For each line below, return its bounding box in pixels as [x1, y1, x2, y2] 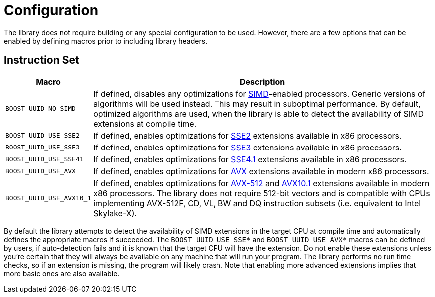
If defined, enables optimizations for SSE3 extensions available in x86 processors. [93, 142, 402, 152]
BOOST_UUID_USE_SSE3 [5, 144, 80, 151]
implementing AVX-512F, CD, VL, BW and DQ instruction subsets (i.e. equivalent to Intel [93, 198, 421, 208]
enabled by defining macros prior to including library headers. [4, 36, 208, 45]
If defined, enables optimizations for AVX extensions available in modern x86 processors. [93, 166, 429, 176]
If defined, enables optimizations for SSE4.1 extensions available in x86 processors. [93, 154, 407, 164]
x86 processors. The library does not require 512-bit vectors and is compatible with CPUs [93, 188, 430, 198]
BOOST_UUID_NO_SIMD [5, 105, 76, 113]
